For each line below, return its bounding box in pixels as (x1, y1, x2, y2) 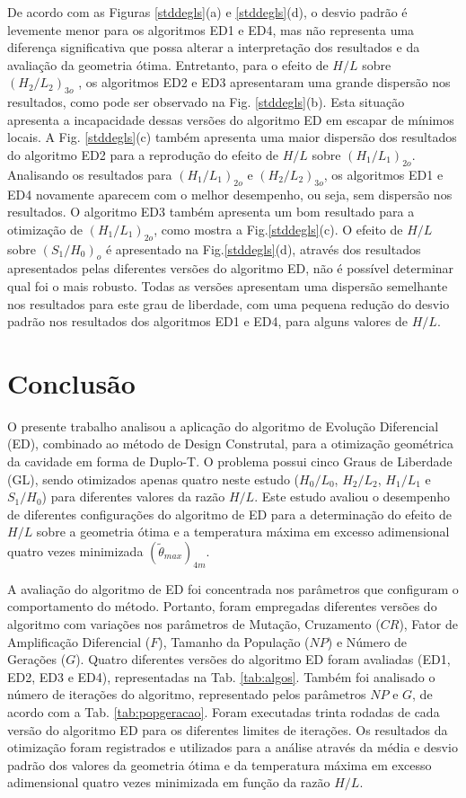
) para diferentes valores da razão (41, 487, 225, 506)
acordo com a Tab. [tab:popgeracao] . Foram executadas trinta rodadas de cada (7, 702, 440, 721)
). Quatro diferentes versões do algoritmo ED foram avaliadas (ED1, (75, 650, 451, 669)
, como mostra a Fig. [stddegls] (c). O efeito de (154, 219, 403, 238)
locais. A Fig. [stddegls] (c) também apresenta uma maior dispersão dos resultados (7, 128, 457, 146)
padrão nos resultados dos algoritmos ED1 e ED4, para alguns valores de (7, 312, 409, 331)
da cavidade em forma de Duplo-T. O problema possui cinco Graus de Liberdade (7, 452, 453, 471)
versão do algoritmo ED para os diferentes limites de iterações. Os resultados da (7, 720, 448, 739)
